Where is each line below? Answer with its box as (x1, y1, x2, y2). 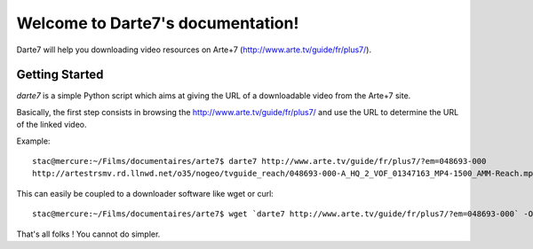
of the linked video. (16, 120, 87, 130)
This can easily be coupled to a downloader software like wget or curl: (16, 188, 274, 198)
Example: (16, 136, 51, 146)
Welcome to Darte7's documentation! (16, 13, 299, 33)
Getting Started (16, 67, 104, 82)
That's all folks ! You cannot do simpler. (16, 229, 161, 239)
